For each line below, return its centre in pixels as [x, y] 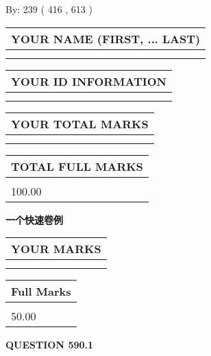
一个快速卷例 [34, 219]
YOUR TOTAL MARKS [80, 123]
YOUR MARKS [56, 249]
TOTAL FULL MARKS [77, 166]
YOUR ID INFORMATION [89, 81]
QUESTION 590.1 [50, 345]
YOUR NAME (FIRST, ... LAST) [106, 38]
